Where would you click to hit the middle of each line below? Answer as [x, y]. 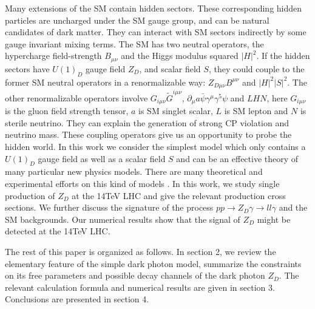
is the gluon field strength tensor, [67, 111]
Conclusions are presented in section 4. [77, 299]
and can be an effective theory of [237, 158]
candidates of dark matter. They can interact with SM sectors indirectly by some [156, 32]
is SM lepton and [256, 111]
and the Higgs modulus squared [180, 56]
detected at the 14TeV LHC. [58, 231]
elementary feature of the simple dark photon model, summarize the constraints [153, 263]
